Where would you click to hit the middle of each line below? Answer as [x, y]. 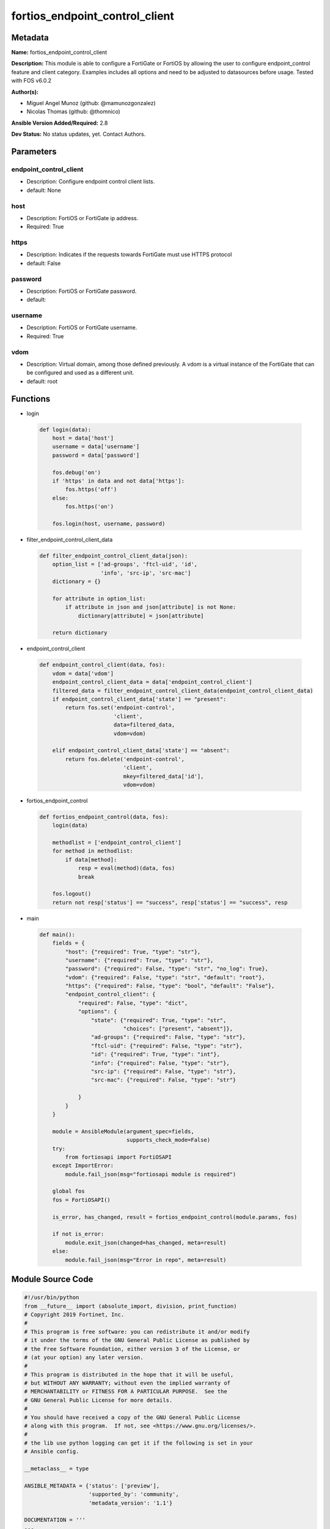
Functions [31, 398]
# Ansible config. [52, 1452]
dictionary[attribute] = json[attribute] [141, 616]
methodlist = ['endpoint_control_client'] [117, 843]
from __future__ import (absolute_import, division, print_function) [130, 1306]
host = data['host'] [83, 438]
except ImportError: [83, 1166]
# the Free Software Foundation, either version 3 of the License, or [132, 1349]
